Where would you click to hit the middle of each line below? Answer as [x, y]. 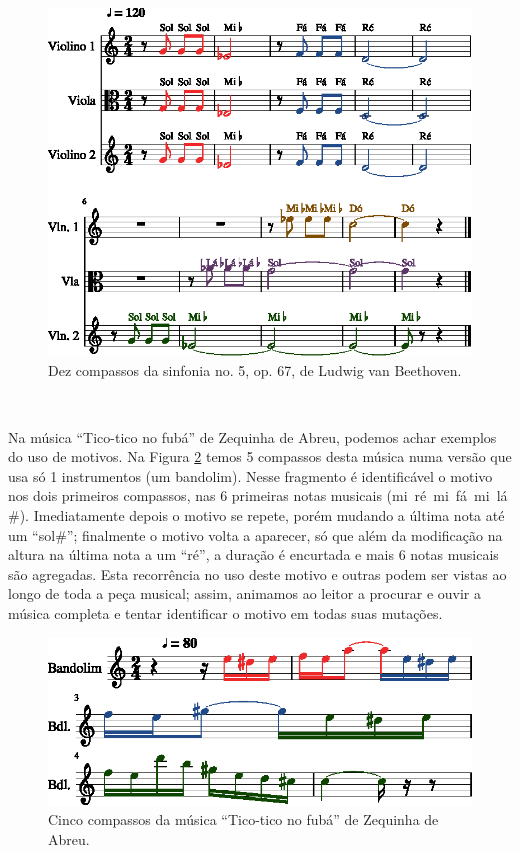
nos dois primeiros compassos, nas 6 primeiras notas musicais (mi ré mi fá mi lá [258, 495]
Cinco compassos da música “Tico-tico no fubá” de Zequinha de [243, 819]
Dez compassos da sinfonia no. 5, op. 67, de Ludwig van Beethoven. [255, 369]
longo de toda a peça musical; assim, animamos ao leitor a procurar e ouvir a [244, 593]
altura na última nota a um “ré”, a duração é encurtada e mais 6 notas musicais [253, 554]
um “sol [32, 534]
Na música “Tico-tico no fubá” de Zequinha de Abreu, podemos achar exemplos [252, 436]
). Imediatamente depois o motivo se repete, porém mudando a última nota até [262, 515]
